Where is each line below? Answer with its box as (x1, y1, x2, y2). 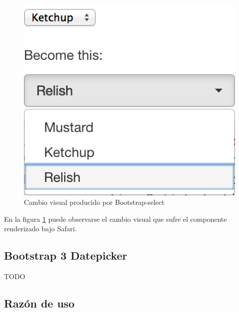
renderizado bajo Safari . (4, 223, 77, 234)
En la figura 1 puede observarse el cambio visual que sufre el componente (4, 213, 227, 224)
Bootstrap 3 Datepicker (4, 248, 127, 263)
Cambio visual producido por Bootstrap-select (24, 197, 165, 207)
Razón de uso (4, 296, 75, 311)
